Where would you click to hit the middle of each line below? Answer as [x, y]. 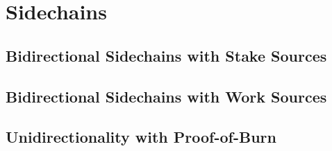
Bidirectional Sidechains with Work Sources [166, 96]
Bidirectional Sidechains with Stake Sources [166, 55]
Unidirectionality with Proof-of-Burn [141, 137]
